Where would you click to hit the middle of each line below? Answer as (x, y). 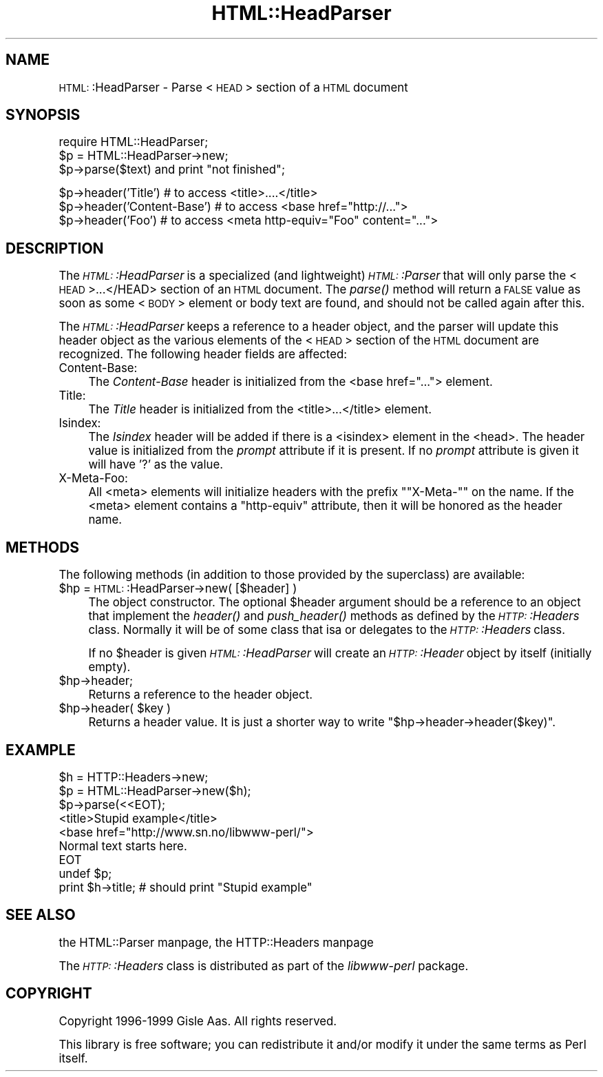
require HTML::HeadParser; (134, 142)
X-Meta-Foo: (93, 479)
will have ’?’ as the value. (156, 465)
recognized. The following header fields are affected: (203, 355)
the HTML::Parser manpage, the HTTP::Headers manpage (216, 942)
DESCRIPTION (55, 248)
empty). (109, 667)
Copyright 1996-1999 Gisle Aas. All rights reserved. (198, 1021)
